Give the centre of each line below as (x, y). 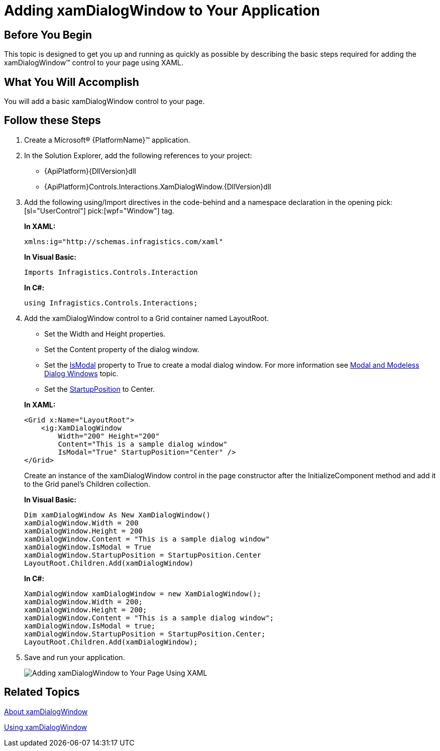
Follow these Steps (52, 121)
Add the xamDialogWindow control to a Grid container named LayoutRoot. (146, 318)
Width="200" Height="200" (109, 436)
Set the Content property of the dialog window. (122, 349)
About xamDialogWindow (46, 711)
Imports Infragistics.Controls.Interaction (111, 272)
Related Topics (42, 692)
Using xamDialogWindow (46, 727)
